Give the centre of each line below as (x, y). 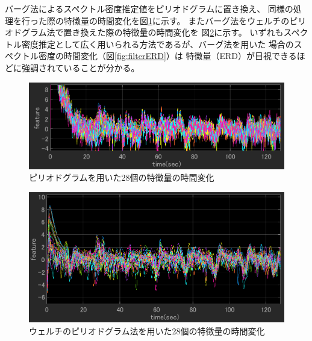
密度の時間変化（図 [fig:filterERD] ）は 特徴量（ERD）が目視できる (167, 56)
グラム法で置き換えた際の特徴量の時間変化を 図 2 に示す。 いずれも (152, 32)
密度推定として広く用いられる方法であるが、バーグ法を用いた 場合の (158, 44)
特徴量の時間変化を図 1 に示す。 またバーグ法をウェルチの (176, 20)
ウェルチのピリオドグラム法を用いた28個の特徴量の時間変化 (147, 330)
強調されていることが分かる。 (80, 67)
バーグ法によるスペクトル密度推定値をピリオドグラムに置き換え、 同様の (149, 8)
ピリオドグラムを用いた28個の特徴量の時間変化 (122, 177)
